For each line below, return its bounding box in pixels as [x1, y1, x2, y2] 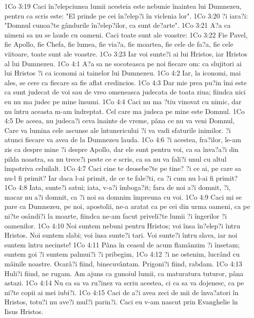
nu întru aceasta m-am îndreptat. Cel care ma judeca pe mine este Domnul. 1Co [4, 106, 245, 116]
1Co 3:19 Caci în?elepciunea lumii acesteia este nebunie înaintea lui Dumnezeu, [4, 1, 242, 11]
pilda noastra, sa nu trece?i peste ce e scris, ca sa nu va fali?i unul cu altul [4, 153, 227, 164]
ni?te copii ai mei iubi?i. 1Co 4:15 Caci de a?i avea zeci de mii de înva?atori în [4, 287, 239, 297]
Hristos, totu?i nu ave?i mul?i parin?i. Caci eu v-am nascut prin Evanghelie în [4, 297, 238, 307]
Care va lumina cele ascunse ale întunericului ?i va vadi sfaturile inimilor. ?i [4, 125, 231, 135]
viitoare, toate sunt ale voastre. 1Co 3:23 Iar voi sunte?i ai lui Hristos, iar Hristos [4, 48, 248, 58]
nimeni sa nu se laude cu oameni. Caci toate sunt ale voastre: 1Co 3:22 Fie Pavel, [4, 29, 248, 39]
